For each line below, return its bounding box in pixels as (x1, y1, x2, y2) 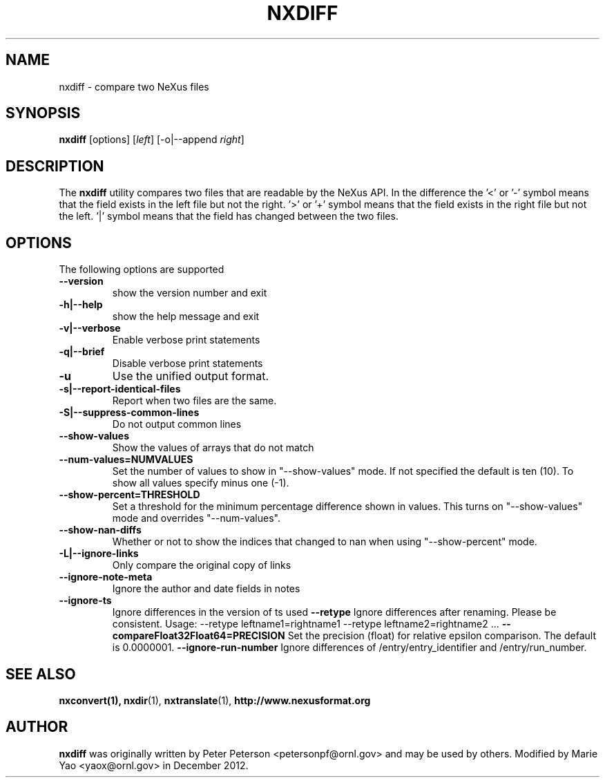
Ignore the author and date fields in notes (112, 583, 300, 595)
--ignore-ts (59, 594, 112, 607)
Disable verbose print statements (112, 357, 263, 370)
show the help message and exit (112, 310, 260, 323)
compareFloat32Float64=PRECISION (112, 630, 285, 642)
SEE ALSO (6, 665, 76, 683)
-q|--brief (59, 346, 105, 358)
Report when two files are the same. (112, 395, 277, 407)
